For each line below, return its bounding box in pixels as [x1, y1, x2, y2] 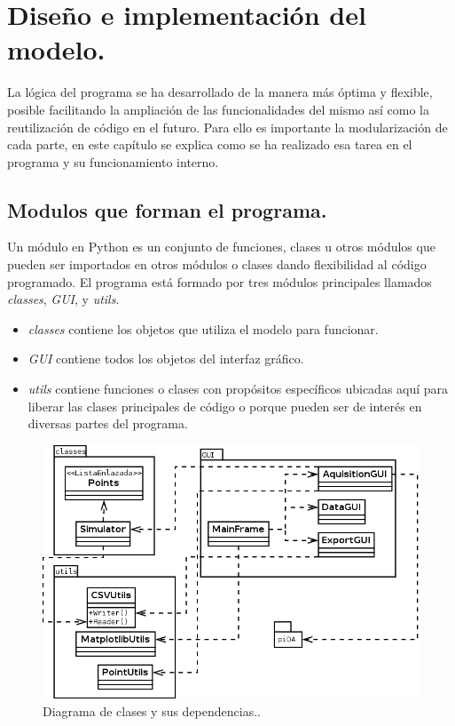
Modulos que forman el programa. [7, 195, 327, 223]
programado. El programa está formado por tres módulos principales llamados [7, 272, 432, 291]
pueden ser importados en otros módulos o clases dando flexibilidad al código [7, 255, 427, 274]
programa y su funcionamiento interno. [7, 152, 219, 171]
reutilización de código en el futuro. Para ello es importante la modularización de [7, 117, 448, 136]
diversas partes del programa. [27, 414, 188, 433]
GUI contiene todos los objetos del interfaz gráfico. [27, 349, 304, 368]
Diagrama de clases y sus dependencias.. [43, 701, 261, 720]
